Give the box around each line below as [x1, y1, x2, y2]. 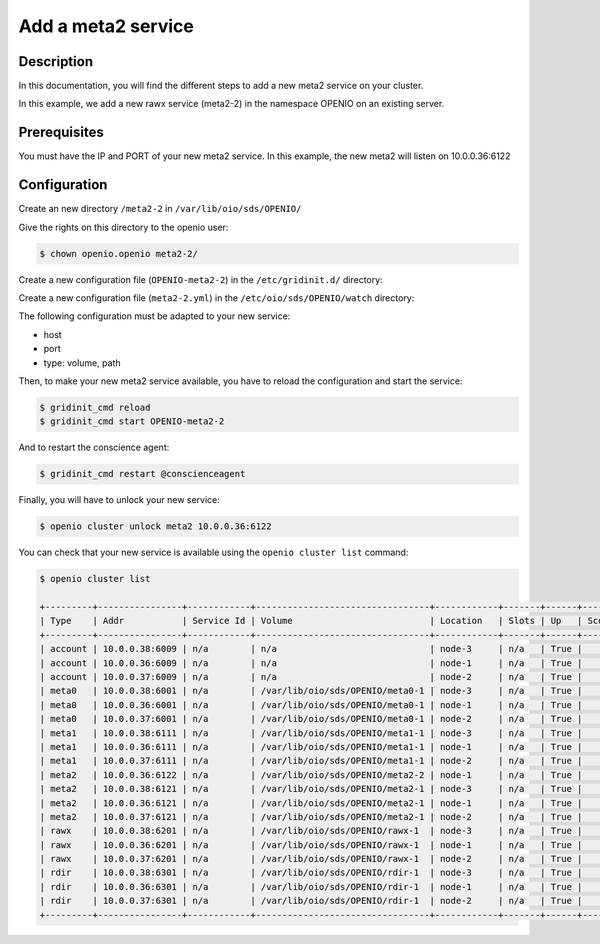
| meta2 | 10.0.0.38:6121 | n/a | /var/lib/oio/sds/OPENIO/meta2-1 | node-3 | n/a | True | [39, 783, 583, 795]
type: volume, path [43, 356, 121, 369]
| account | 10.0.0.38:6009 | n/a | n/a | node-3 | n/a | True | [39, 643, 583, 655]
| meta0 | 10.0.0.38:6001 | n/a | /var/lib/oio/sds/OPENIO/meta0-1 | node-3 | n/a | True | [39, 685, 583, 697]
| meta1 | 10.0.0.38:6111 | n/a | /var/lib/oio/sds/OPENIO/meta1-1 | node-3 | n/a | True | [39, 727, 583, 739]
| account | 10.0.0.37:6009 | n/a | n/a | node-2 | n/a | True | [39, 671, 583, 682]
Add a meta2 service [18, 15, 194, 37]
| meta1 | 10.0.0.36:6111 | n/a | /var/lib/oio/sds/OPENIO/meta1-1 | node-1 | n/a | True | [39, 741, 583, 752]
